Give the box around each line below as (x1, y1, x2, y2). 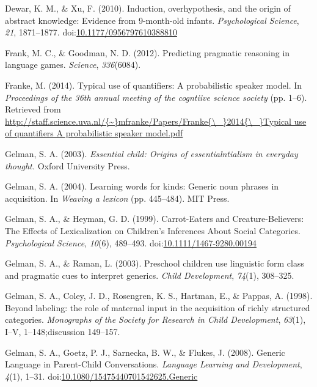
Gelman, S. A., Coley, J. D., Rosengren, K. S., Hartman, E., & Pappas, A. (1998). (5, 289, 313, 302)
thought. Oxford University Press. (5, 159, 130, 172)
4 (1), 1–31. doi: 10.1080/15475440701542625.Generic (5, 369, 198, 382)
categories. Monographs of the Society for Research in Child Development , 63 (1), (5, 313, 306, 326)
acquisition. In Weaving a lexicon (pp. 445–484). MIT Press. (5, 191, 230, 204)
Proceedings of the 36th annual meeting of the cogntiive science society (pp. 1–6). (5, 90, 307, 103)
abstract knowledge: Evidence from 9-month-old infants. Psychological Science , (5, 13, 299, 26)
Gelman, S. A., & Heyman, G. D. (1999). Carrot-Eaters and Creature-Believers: (5, 212, 304, 225)
